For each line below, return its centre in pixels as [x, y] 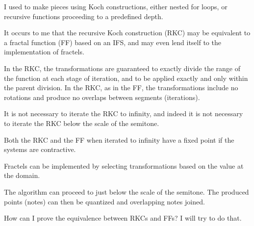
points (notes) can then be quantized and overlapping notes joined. [104, 201]
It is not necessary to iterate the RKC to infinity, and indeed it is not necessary [124, 113]
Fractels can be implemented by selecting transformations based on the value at [124, 165]
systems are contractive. [40, 149]
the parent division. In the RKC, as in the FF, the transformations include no [121, 88]
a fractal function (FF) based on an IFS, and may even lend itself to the [113, 42]
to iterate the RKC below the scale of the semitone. [82, 123]
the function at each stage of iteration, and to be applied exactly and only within [126, 78]
